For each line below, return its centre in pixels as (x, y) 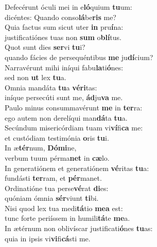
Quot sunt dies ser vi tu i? (45, 47)
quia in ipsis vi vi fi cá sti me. (48, 238)
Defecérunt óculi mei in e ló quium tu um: (68, 7)
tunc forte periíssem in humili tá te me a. (67, 218)
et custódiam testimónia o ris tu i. (57, 137)
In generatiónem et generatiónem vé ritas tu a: (77, 168)
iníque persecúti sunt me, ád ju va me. (64, 97)
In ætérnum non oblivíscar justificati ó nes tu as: (79, 228)
